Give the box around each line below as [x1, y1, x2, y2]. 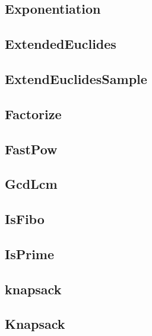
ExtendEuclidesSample [5, 69, 147, 88]
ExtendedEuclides [5, 35, 116, 53]
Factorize [5, 104, 62, 123]
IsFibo [5, 210, 45, 228]
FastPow [5, 139, 58, 158]
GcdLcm [5, 175, 58, 193]
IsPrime [5, 244, 55, 263]
